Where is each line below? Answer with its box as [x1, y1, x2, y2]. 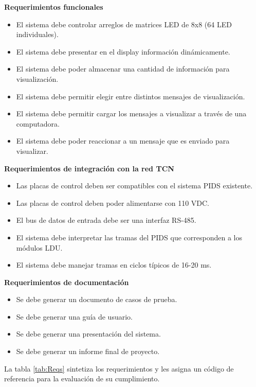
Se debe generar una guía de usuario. [16, 311, 133, 322]
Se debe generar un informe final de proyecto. [16, 346, 160, 357]
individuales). [16, 29, 59, 40]
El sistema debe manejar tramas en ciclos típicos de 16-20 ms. [16, 259, 212, 270]
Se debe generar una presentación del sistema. [16, 328, 161, 339]
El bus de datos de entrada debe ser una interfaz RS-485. [16, 215, 196, 225]
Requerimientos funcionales [4, 2, 103, 12]
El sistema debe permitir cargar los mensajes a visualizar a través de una [16, 108, 247, 119]
